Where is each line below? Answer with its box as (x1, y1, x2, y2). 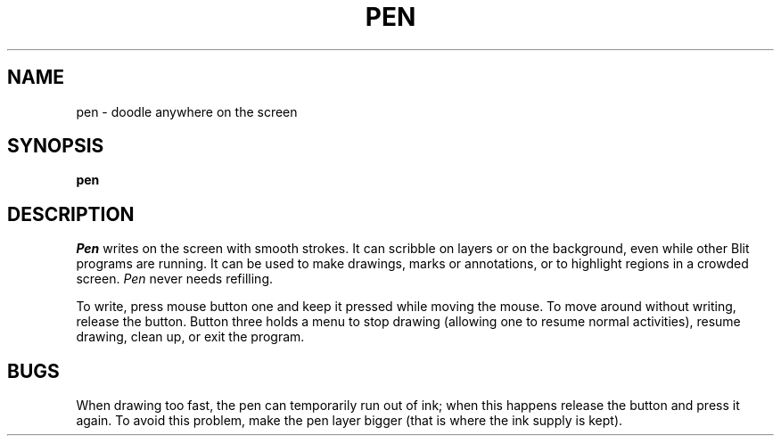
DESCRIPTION (7, 202, 135, 226)
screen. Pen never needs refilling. (76, 271, 274, 287)
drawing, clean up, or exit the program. (76, 329, 305, 345)
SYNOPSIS (7, 135, 104, 158)
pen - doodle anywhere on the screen (76, 103, 298, 119)
